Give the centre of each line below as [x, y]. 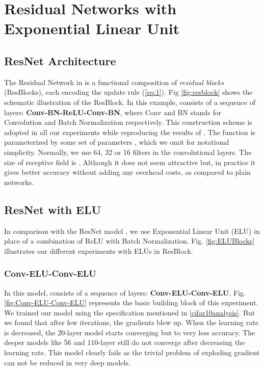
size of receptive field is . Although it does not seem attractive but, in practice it [130, 162]
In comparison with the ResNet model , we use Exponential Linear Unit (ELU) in [132, 231]
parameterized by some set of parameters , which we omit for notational [117, 142]
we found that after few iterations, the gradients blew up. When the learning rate [131, 322]
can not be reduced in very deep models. [67, 362]
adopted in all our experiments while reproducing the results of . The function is [130, 132]
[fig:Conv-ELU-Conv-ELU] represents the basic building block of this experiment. [131, 302]
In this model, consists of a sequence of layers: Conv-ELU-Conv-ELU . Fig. [125, 292]
